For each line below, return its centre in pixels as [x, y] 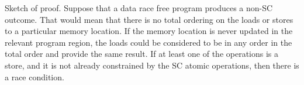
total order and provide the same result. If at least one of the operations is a [142, 54]
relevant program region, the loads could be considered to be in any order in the [148, 42]
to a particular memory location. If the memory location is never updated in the [149, 31]
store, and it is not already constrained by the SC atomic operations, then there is [152, 65]
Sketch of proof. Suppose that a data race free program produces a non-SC [139, 8]
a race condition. [34, 76]
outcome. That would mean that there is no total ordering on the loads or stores [149, 19]
